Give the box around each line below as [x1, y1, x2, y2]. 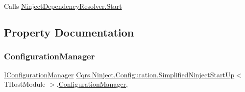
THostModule [4, 79, 46, 89]
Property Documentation [4, 24, 134, 39]
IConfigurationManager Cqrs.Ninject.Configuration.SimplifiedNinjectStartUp [4, 69, 235, 79]
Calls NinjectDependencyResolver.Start [4, 1, 122, 11]
